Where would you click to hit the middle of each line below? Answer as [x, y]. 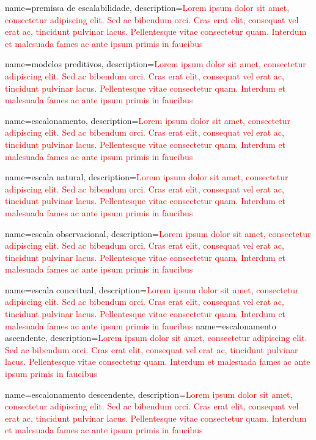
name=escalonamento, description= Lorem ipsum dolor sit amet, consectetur [148, 120]
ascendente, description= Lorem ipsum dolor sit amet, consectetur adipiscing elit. [156, 338]
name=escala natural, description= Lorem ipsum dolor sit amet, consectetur [147, 177]
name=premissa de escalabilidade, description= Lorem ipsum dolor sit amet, [147, 7]
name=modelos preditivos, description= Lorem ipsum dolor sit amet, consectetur [156, 64]
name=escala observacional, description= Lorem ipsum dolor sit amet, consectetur [158, 233]
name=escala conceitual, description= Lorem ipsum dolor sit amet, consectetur [152, 289]
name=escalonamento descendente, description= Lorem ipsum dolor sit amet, [149, 394]
